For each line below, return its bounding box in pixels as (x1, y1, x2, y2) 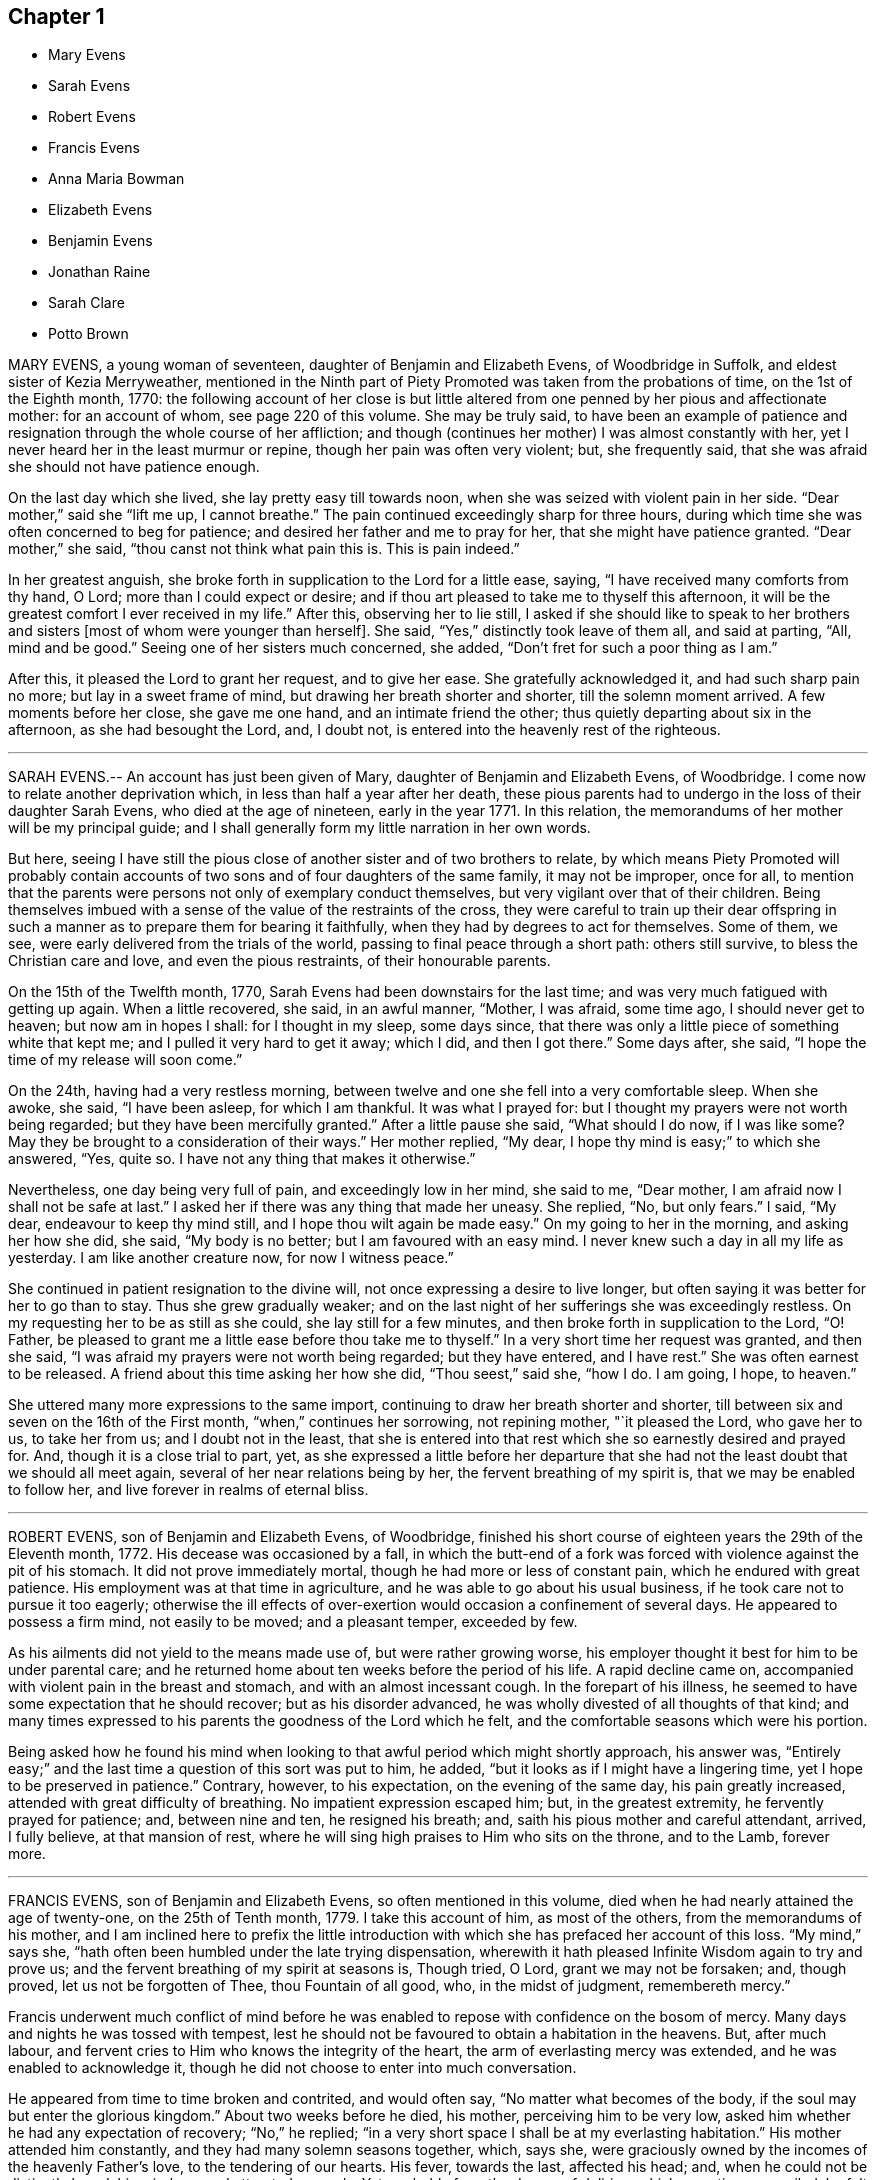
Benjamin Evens (48, 232, 153, 250)
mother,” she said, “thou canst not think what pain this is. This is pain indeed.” (8, 540, 520, 558)
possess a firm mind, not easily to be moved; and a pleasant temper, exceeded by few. (8, 1613, 578, 1631)
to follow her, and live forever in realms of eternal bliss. (8, 1481, 369, 1499)
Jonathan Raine (48, 263, 151, 281)
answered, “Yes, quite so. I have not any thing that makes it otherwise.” (8, 1150, 476, 1168)
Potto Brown (48, 325, 129, 343)
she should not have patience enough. (8, 458, 260, 476)
